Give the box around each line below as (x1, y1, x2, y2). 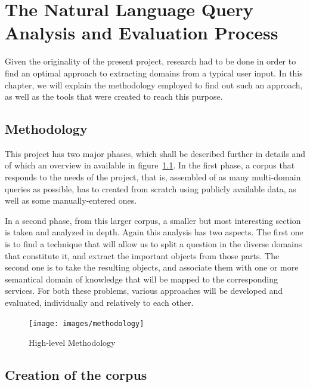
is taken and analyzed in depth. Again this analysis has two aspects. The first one (5, 226, 303, 238)
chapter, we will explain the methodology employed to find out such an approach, (5, 78, 303, 91)
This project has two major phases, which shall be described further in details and (5, 147, 305, 159)
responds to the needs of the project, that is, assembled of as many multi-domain (5, 171, 301, 183)
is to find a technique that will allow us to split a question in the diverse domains (5, 238, 302, 250)
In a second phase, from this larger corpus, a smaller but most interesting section (5, 214, 301, 226)
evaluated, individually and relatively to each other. (5, 296, 194, 309)
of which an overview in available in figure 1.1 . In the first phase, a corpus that (5, 159, 295, 171)
